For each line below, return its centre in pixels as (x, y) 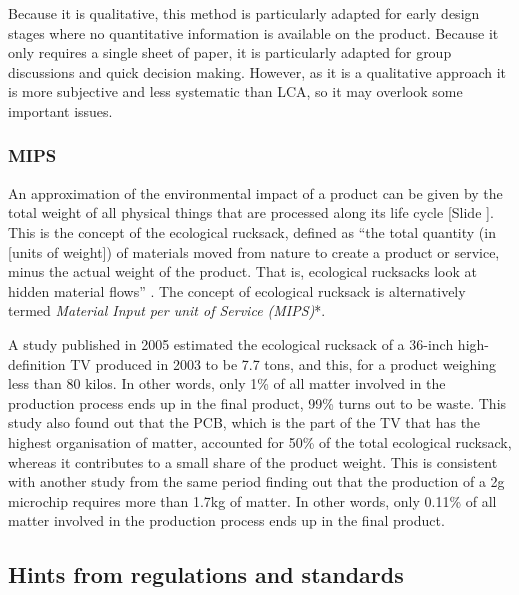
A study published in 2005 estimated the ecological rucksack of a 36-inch (231, 343)
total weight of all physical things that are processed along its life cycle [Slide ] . (251, 212)
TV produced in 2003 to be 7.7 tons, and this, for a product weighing (283, 363)
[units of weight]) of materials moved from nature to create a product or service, (254, 251)
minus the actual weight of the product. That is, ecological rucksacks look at (242, 271)
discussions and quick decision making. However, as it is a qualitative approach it (257, 71)
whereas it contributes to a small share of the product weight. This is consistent (253, 461)
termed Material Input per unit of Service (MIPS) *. (167, 310)
